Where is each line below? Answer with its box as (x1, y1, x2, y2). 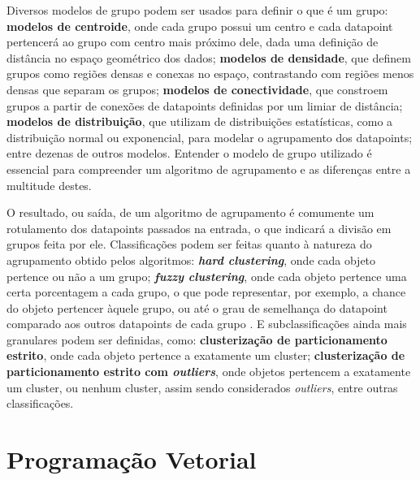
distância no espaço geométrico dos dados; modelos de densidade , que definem (6, 49, 411, 66)
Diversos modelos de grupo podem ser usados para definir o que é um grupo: (6, 2, 388, 18)
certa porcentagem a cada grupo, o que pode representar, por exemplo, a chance (6, 283, 406, 301)
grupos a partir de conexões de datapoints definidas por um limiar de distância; (6, 97, 403, 114)
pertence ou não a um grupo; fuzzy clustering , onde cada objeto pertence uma (6, 267, 407, 284)
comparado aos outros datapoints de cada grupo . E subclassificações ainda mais (6, 315, 407, 332)
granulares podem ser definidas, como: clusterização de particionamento (6, 331, 388, 348)
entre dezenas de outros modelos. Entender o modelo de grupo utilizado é (6, 145, 372, 162)
